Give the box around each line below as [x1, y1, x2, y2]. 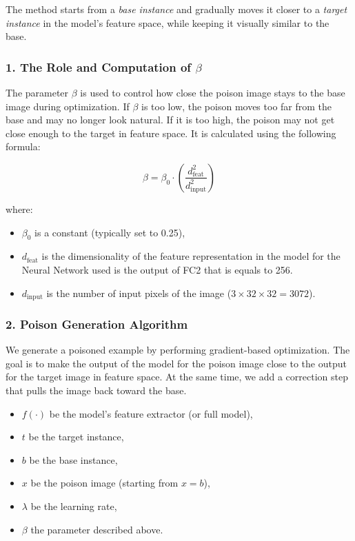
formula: [6, 139, 41, 154]
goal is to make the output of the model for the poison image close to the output [6, 356, 347, 370]
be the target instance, [28, 429, 124, 444]
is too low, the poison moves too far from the [141, 99, 332, 113]
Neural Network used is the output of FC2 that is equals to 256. [21, 262, 293, 276]
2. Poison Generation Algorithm [6, 315, 188, 332]
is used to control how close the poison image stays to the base [80, 85, 345, 99]
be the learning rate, [30, 498, 117, 513]
